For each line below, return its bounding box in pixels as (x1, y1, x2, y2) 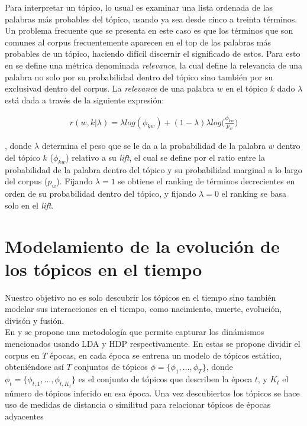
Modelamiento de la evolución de (5, 233, 280, 258)
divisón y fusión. (5, 314, 64, 326)
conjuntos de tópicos (74, 360, 148, 373)
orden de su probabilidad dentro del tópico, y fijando (5, 187, 196, 200)
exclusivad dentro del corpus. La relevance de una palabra (5, 82, 215, 95)
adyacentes (5, 409, 44, 422)
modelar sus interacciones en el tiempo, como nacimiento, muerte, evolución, (5, 303, 282, 315)
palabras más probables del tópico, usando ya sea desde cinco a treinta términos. (5, 12, 298, 25)
